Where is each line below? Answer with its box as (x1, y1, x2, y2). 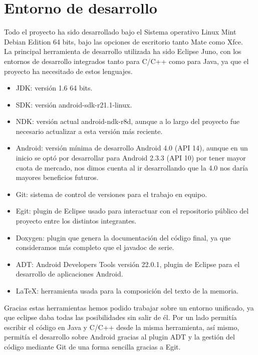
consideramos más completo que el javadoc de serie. (16, 242, 174, 252)
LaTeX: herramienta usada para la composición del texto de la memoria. (16, 285, 239, 295)
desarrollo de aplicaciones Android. (16, 268, 123, 279)
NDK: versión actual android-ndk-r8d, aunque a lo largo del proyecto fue (16, 116, 239, 126)
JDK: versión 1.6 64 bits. (16, 82, 93, 93)
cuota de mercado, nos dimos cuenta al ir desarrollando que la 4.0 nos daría (16, 162, 248, 172)
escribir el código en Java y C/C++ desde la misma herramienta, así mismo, (4, 321, 239, 332)
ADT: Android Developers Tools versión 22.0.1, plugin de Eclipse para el (16, 258, 240, 269)
